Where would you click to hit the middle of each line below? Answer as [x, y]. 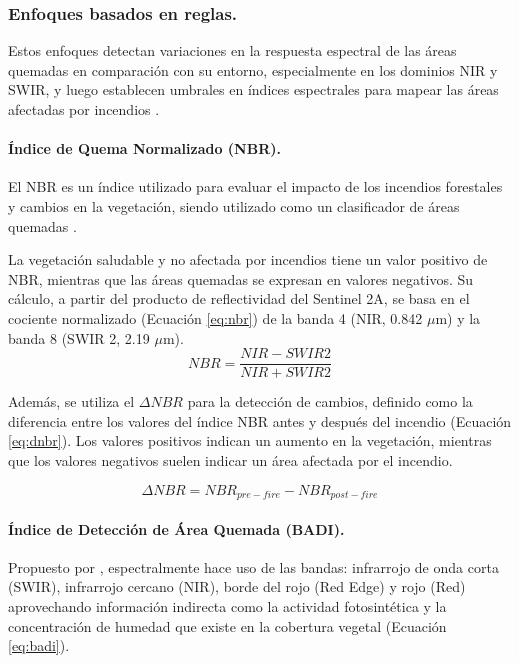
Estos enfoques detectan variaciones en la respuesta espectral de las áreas [232, 50]
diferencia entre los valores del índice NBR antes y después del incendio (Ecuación [260, 420]
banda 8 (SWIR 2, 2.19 [79, 337]
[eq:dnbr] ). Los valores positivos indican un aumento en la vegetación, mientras [250, 440]
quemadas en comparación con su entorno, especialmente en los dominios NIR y [253, 69]
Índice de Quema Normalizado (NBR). [144, 148]
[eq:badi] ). [39, 645]
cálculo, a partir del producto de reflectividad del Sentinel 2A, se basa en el [239, 298]
